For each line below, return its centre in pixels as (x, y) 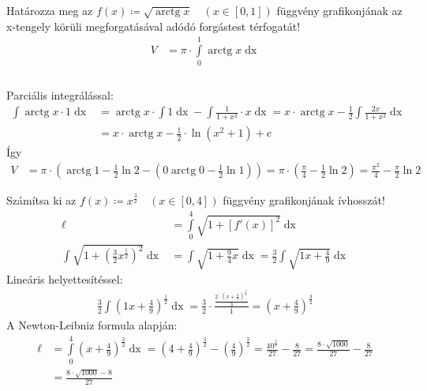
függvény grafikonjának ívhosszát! (304, 200)
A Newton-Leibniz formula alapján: (92, 324)
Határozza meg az (50, 10)
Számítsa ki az (41, 200)
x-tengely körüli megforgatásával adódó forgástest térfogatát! (154, 26)
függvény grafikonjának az (339, 10)
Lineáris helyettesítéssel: (65, 279)
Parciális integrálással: (60, 95)
